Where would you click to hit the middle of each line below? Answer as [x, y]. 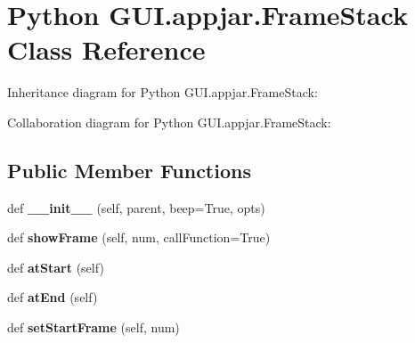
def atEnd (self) [53, 297]
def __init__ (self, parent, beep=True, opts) [136, 207]
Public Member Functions [129, 170]
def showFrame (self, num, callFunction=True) [139, 237]
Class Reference [106, 49]
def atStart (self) [56, 267]
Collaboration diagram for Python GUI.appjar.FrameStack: [169, 122]
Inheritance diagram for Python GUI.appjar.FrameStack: [163, 92]
